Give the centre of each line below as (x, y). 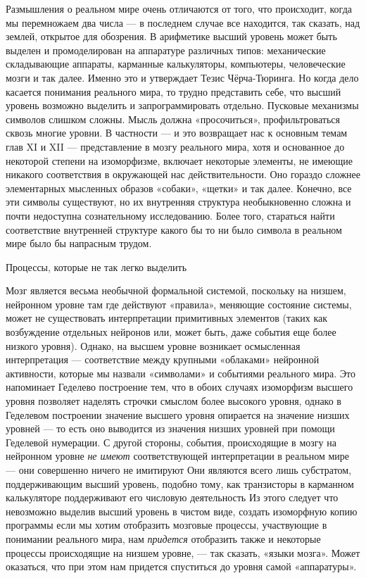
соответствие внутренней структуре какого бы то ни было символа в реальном (174, 229)
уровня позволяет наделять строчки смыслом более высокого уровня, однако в (173, 401)
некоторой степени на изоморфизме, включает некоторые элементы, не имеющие (179, 160)
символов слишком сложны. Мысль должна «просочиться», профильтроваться (173, 119)
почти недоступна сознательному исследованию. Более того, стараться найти (170, 215)
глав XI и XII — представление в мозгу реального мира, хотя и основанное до (175, 146)
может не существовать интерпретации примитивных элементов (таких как (167, 318)
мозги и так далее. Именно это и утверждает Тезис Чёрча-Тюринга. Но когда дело (182, 77)
